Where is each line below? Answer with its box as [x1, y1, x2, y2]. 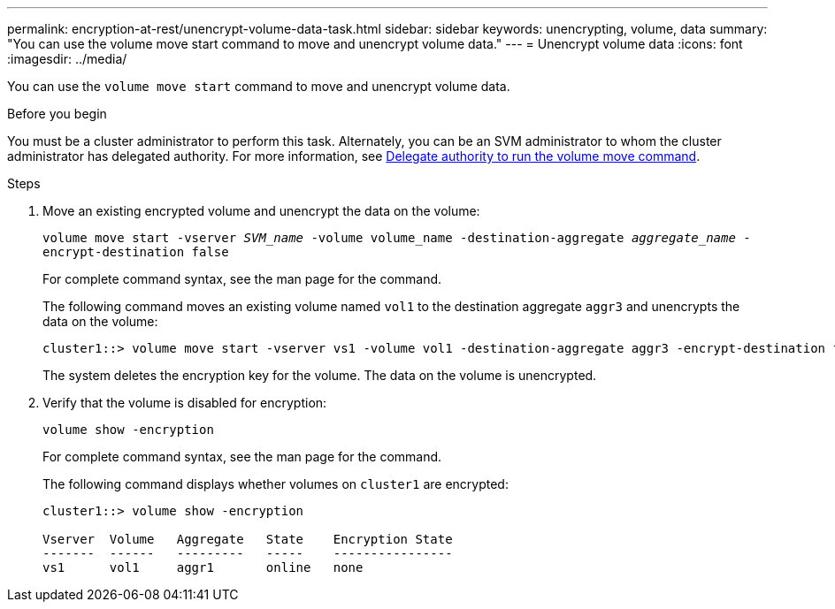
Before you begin [7, 106, 107, 121]
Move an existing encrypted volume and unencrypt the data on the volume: [42, 203, 480, 218]
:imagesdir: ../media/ [7, 51, 127, 66]
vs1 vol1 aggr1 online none [42, 560, 364, 575]
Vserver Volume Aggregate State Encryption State [42, 532, 453, 546]
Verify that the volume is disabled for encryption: [42, 395, 327, 410]
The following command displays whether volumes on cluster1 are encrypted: [42, 476, 509, 491]
